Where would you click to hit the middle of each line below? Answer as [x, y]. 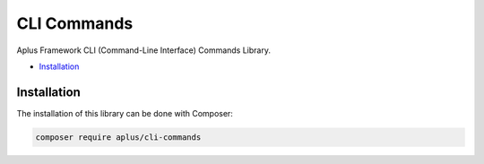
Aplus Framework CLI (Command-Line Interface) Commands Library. [143, 50]
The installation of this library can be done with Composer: [125, 113]
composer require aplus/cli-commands [118, 137]
